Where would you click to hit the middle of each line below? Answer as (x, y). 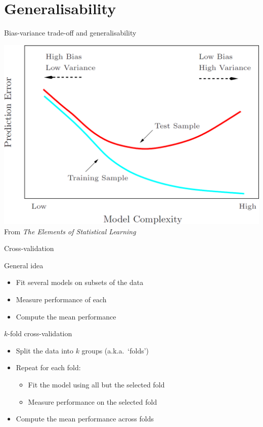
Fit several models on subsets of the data (80, 282)
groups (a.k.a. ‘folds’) (115, 350)
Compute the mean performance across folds (85, 419)
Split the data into (45, 350)
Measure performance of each (61, 299)
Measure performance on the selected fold (93, 401)
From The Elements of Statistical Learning (70, 231)
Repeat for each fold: (48, 367)
